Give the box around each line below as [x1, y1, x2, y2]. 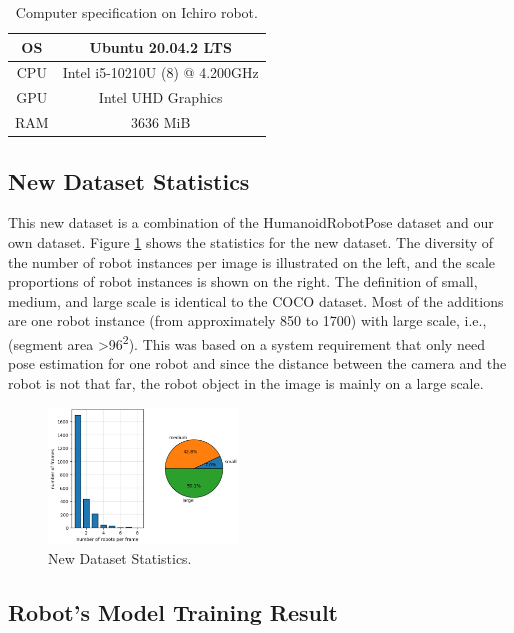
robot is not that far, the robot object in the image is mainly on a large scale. [8, 372, 484, 393]
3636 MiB [131, 112, 191, 133]
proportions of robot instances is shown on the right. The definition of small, [8, 271, 478, 292]
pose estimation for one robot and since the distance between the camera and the [8, 353, 507, 374]
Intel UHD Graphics [98, 87, 223, 108]
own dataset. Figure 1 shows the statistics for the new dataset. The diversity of [8, 232, 494, 253]
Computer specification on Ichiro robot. [15, 2, 258, 22]
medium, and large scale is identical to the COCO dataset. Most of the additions [8, 290, 504, 311]
